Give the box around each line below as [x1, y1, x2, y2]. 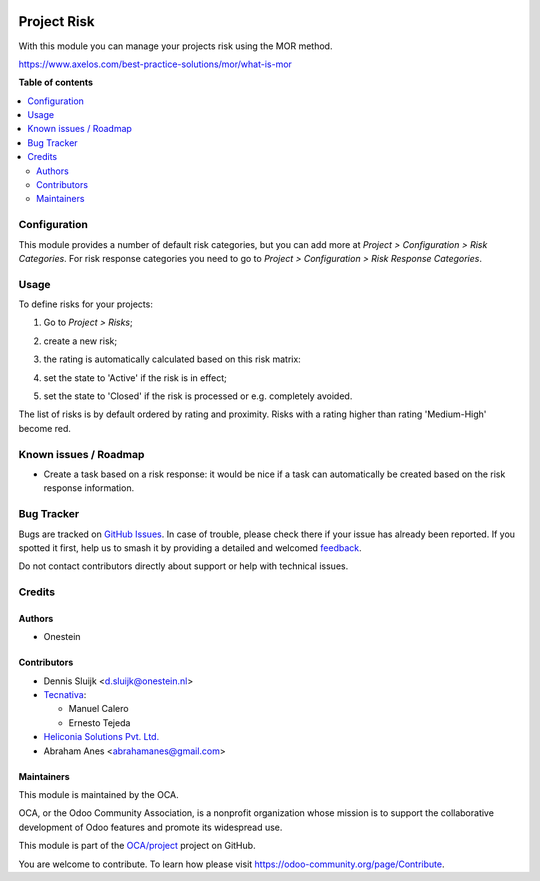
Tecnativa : [43, 689, 87, 701]
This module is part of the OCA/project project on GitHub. [18, 840, 256, 852]
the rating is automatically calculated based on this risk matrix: [43, 353, 302, 365]
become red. [18, 422, 72, 434]
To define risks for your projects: [18, 298, 154, 310]
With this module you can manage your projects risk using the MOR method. [18, 40, 333, 52]
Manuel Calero [68, 703, 129, 715]
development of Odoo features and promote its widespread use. [18, 821, 283, 833]
